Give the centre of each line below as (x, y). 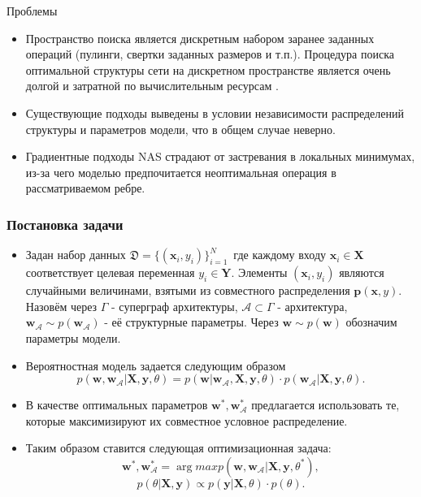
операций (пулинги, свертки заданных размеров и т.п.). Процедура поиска (210, 54)
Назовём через (61, 306)
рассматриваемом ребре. (85, 188)
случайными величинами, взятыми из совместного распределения (188, 290)
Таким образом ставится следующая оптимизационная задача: (178, 448)
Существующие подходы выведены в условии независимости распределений (215, 112)
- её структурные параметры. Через (191, 322)
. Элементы (259, 272)
